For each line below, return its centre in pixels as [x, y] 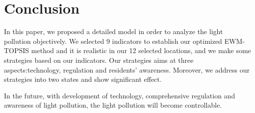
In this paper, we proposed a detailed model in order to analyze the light [114, 31]
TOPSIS [17, 50]
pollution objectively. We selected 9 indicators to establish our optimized [113, 41]
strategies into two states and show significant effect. [83, 79]
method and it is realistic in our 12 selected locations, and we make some [141, 50]
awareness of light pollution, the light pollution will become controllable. [113, 105]
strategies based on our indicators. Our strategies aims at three [99, 60]
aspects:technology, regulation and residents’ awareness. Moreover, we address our [127, 69]
